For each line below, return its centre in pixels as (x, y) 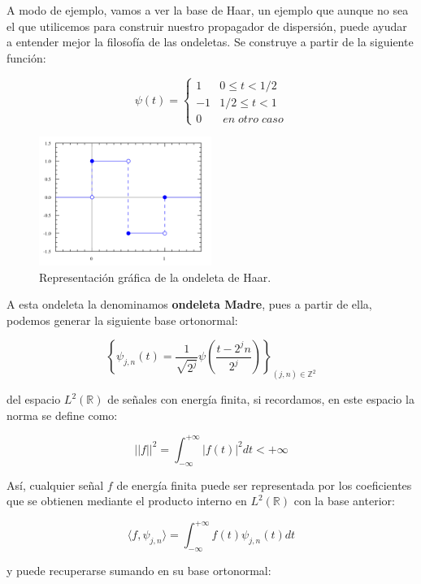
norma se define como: (62, 415)
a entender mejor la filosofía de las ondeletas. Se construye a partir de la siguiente (210, 42)
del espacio (34, 399)
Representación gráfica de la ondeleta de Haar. (155, 277)
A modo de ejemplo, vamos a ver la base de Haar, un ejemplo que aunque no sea (208, 10)
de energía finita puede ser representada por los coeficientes (264, 485)
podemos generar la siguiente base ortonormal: (122, 320)
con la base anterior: (344, 501)
